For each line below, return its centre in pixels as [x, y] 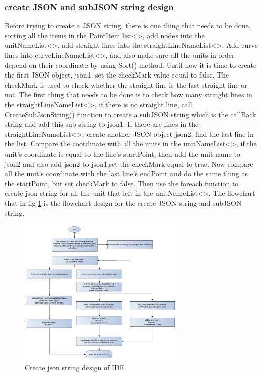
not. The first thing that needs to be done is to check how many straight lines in [128, 94]
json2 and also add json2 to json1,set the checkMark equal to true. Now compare [129, 163]
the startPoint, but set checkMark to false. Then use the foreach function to [122, 183]
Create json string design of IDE [75, 367]
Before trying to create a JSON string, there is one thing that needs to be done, [128, 25]
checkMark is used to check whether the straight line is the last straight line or [126, 84]
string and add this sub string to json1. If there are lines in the [102, 124]
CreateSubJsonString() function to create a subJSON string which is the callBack [130, 114]
